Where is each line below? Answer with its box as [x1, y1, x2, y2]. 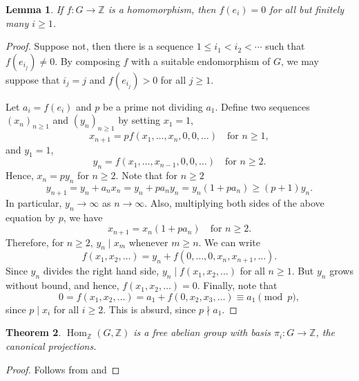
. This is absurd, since [103, 301, 196, 316]
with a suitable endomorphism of [131, 53, 271, 68]
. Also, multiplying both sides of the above [144, 195, 324, 210]
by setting [118, 113, 160, 127]
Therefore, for [6, 234, 64, 249]
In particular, [6, 195, 62, 210]
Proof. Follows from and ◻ [6, 362, 120, 376]
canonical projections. [6, 339, 97, 353]
